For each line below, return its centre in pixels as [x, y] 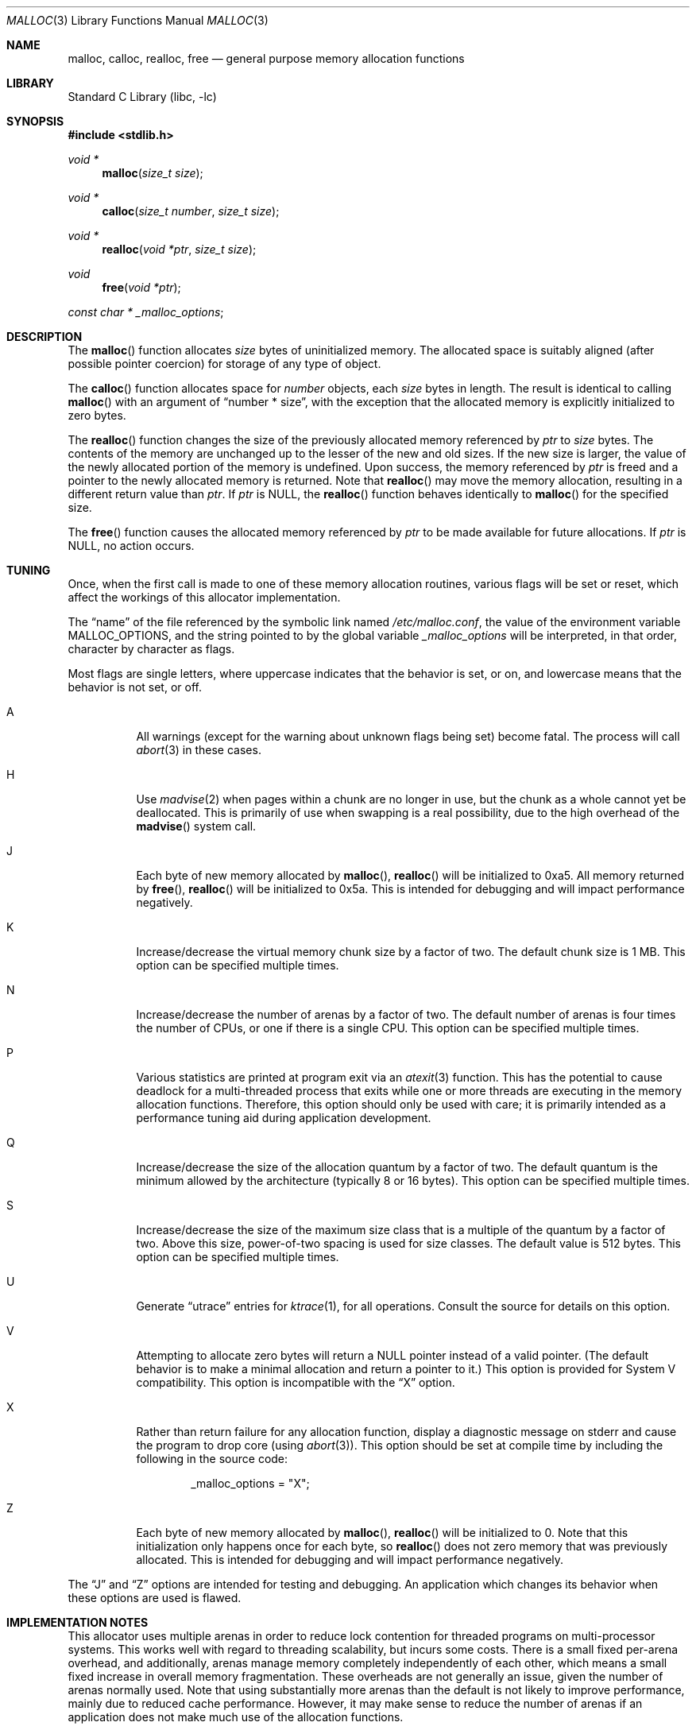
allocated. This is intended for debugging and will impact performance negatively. [350, 1560]
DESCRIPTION [44, 337]
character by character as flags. [151, 649]
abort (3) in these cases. [199, 750]
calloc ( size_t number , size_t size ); [191, 211]
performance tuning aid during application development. [284, 1118]
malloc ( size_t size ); [153, 173]
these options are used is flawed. [155, 1598]
